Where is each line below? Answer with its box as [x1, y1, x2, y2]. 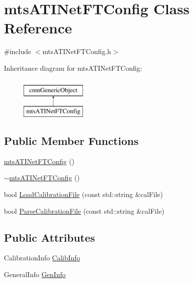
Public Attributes [4, 229, 95, 245]
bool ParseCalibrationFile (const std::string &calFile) [4, 205, 165, 216]
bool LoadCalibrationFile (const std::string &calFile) [4, 189, 163, 199]
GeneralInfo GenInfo [4, 269, 66, 280]
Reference [4, 18, 72, 38]
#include [4, 46, 31, 56]
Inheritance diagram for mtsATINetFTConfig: [4, 62, 142, 73]
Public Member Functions [4, 133, 138, 148]
